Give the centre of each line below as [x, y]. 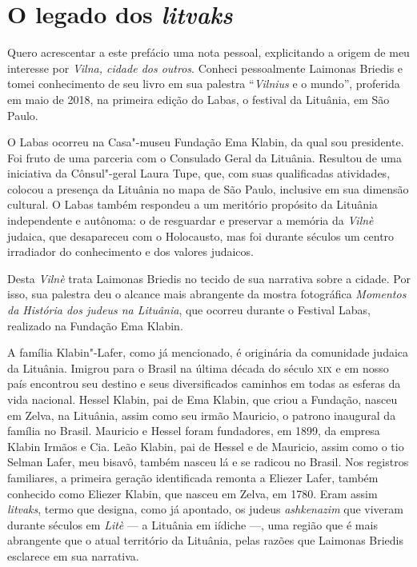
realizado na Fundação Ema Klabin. [95, 325]
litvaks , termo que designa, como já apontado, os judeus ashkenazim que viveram [205, 509]
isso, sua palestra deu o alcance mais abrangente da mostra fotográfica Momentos [207, 294]
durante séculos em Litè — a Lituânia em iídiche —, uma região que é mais [192, 524]
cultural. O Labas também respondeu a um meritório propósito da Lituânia [192, 204]
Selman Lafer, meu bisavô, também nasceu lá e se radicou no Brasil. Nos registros [208, 462]
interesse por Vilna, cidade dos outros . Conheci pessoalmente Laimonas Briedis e [205, 68]
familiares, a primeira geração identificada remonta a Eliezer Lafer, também [193, 477]
